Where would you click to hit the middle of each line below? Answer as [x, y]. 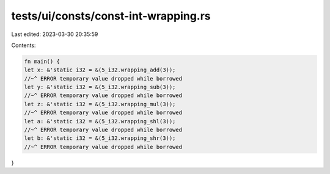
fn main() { [42, 61]
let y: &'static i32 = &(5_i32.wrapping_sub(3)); [100, 87]
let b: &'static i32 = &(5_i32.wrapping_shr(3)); [100, 138]
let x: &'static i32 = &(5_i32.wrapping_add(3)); [100, 70]
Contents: [24, 45]
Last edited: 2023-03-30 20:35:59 [55, 34]
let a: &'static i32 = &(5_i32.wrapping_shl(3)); [100, 121]
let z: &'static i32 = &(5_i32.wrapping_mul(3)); [100, 104]
